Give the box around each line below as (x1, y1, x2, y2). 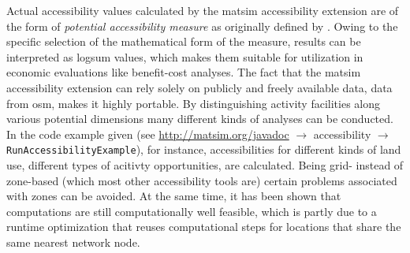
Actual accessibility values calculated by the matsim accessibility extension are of (6, 2, 399, 18)
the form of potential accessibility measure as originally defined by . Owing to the (6, 17, 398, 34)
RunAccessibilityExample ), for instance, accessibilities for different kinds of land (6, 141, 401, 158)
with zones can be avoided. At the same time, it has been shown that (6, 188, 341, 204)
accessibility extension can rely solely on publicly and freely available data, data (6, 79, 393, 95)
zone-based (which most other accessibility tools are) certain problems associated (6, 172, 397, 188)
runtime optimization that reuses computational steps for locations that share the (6, 218, 401, 235)
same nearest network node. (6, 233, 140, 250)
